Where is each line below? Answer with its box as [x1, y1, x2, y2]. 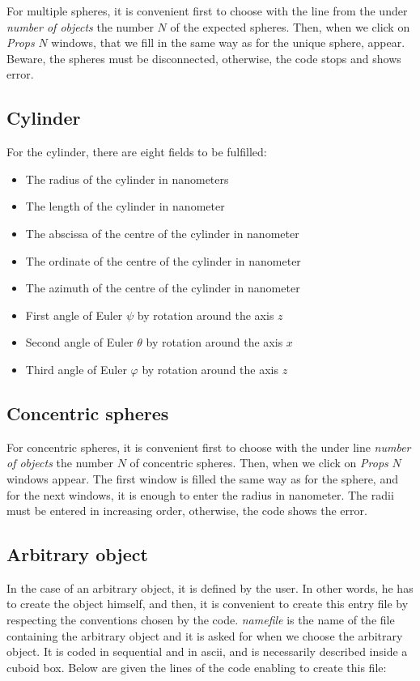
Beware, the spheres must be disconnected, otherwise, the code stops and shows [6, 49, 401, 66]
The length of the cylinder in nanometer [25, 198, 225, 215]
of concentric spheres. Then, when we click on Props [129, 454, 388, 471]
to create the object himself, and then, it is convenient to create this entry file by [6, 595, 409, 612]
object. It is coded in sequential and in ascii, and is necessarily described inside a [6, 643, 408, 660]
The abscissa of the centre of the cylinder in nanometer [25, 224, 299, 241]
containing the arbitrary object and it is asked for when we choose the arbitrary [6, 627, 403, 644]
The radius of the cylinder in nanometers [25, 170, 229, 187]
